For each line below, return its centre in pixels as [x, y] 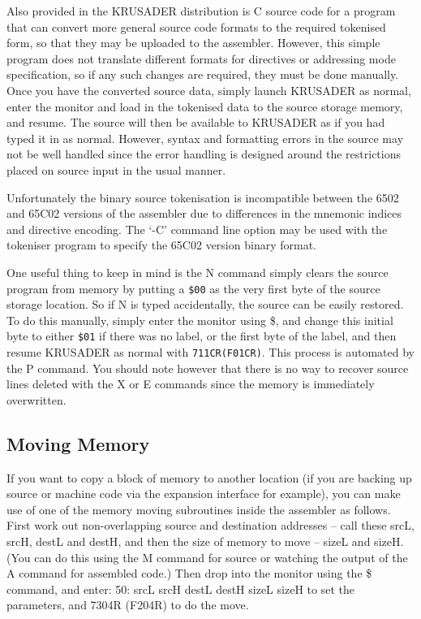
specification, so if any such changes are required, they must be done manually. [203, 74]
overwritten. [37, 399]
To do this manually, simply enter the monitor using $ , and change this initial [200, 320]
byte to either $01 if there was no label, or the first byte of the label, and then [202, 336]
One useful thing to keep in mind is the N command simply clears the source [198, 272]
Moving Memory [78, 443]
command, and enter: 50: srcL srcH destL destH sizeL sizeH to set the [180, 589]
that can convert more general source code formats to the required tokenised [196, 26]
